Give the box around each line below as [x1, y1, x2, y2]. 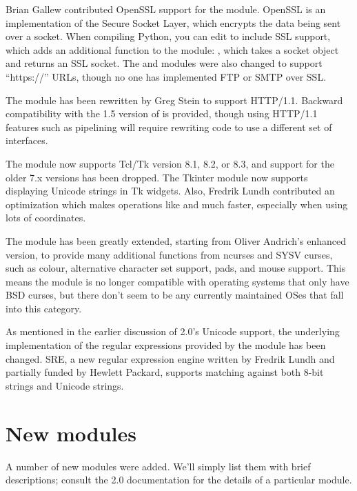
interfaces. [6, 133, 48, 148]
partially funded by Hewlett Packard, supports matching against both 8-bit [6, 365, 324, 379]
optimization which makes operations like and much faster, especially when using [6, 197, 348, 211]
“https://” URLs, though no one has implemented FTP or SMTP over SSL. [6, 69, 327, 83]
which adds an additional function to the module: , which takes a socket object [6, 42, 339, 57]
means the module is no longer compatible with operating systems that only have [6, 274, 349, 288]
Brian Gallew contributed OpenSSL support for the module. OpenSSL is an [6, 2, 326, 16]
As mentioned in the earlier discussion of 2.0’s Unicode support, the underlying [6, 324, 340, 339]
